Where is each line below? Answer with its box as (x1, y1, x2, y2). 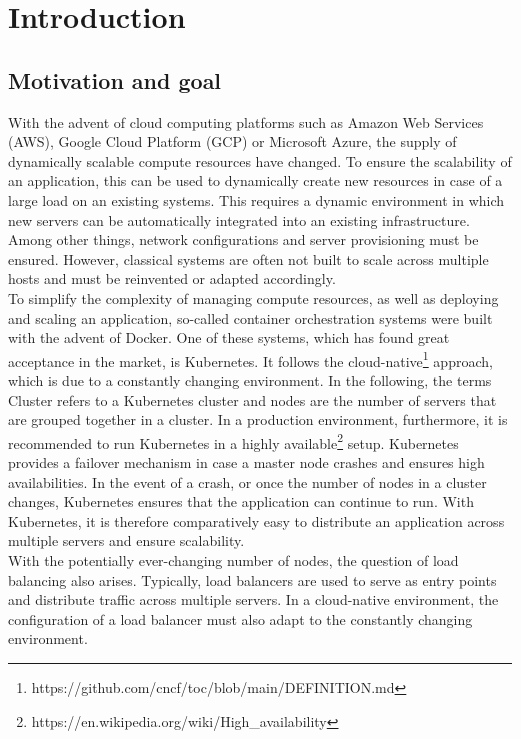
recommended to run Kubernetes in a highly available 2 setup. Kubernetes (8, 429, 459, 453)
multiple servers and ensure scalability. (8, 530, 245, 551)
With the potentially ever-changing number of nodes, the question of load (8, 549, 459, 570)
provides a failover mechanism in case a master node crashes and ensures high (8, 451, 485, 472)
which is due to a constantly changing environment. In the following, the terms (8, 369, 492, 390)
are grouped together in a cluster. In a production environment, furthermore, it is (8, 409, 508, 430)
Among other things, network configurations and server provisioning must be (8, 229, 479, 250)
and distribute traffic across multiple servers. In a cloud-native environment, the (8, 589, 499, 610)
